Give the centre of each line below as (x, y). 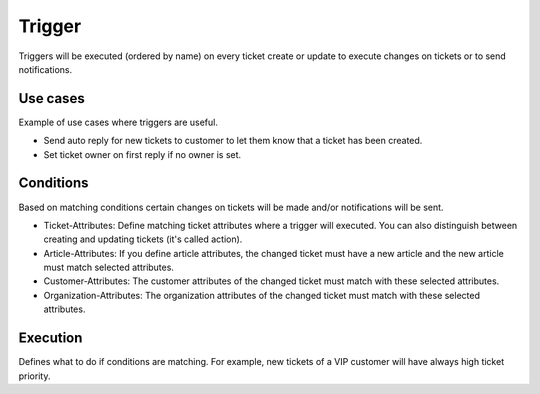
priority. (34, 376)
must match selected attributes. (109, 267)
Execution (50, 338)
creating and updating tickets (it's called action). (143, 239)
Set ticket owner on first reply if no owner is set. (142, 154)
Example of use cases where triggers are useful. (118, 122)
